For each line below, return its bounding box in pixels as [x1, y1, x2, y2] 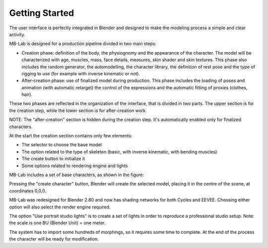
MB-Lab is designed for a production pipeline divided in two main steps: [9, 41, 156, 47]
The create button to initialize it [21, 156, 85, 162]
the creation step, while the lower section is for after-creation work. [9, 107, 147, 114]
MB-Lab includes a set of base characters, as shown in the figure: [9, 172, 144, 178]
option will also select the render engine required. [9, 204, 111, 210]
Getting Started [9, 7, 74, 18]
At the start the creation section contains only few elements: [9, 133, 133, 139]
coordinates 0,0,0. [9, 187, 47, 193]
